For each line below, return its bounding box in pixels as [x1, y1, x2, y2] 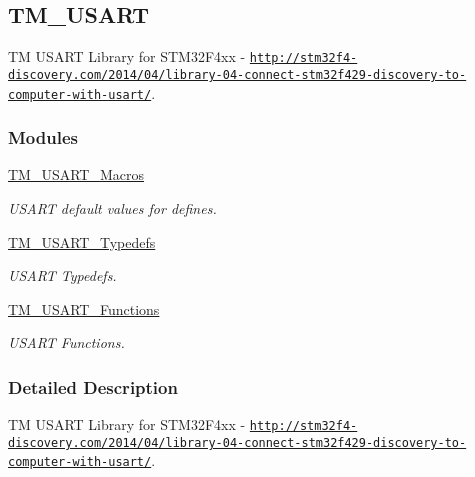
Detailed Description [8, 374, 178, 399]
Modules [8, 125, 78, 150]
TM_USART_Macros [8, 164, 145, 185]
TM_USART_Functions [8, 298, 160, 319]
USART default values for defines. [8, 197, 217, 218]
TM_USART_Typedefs [8, 231, 156, 252]
